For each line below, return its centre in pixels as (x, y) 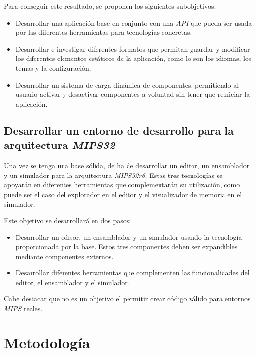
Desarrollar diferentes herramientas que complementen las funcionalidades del (132, 273)
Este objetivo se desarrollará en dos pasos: (68, 220)
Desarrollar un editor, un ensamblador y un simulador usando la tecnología (129, 237)
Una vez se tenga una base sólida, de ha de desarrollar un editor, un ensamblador (127, 165)
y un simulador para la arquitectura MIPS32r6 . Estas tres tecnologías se (113, 175)
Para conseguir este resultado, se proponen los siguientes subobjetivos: (110, 6)
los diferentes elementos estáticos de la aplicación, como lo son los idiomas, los (133, 58)
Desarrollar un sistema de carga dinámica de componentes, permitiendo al (127, 84)
